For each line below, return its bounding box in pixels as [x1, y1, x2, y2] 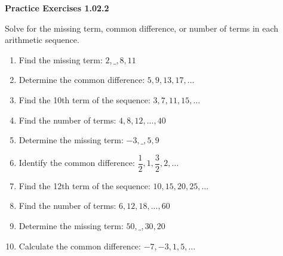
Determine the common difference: [19, 73, 145, 86]
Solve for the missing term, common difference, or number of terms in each [5, 21, 279, 34]
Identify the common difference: [19, 156, 135, 169]
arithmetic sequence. [5, 33, 79, 46]
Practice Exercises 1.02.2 [5, 2, 109, 14]
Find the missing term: [19, 53, 103, 66]
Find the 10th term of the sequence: [19, 93, 150, 106]
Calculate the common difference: [19, 239, 141, 252]
